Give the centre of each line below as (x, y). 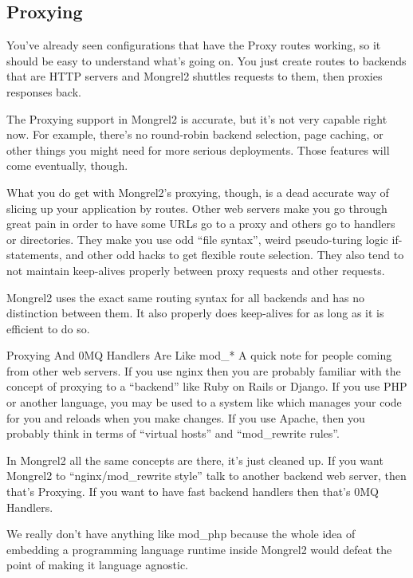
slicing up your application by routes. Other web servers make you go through (197, 208)
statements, (34, 255)
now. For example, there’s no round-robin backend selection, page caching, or (195, 134)
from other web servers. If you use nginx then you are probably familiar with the (204, 370)
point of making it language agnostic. (97, 565)
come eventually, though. (67, 165)
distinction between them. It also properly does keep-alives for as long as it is (195, 313)
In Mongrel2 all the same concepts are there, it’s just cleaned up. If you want (195, 460)
